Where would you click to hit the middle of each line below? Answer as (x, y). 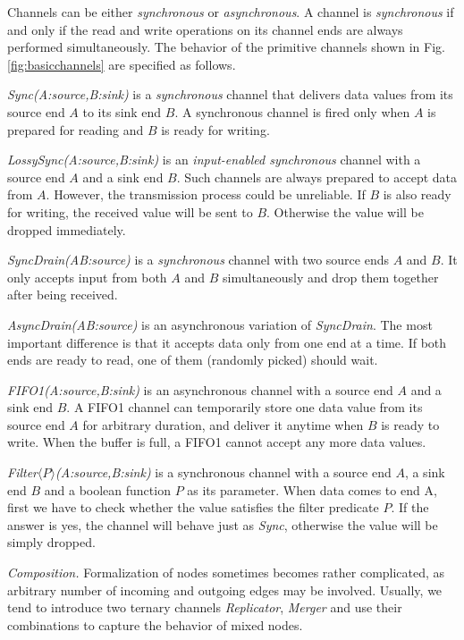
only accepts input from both (87, 277)
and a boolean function (107, 489)
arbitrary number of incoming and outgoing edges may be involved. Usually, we (225, 589)
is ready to (410, 424)
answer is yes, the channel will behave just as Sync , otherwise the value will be (223, 524)
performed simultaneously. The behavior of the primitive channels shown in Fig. (226, 47)
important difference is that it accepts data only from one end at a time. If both (227, 342)
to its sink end (122, 111)
